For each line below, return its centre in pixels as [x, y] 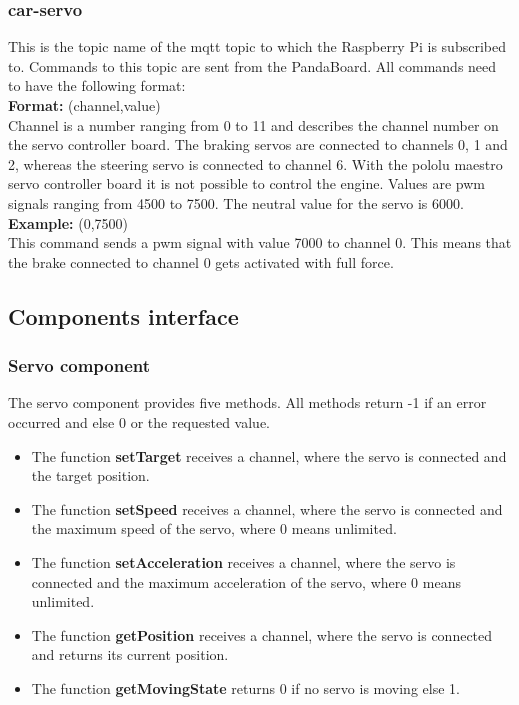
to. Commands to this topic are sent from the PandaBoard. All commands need [252, 65]
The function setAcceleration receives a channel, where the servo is [243, 561]
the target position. [90, 475]
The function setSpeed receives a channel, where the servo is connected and [267, 508]
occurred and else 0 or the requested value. [139, 421]
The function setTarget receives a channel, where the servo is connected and [269, 455]
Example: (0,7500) [68, 222]
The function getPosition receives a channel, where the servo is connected [262, 634]
